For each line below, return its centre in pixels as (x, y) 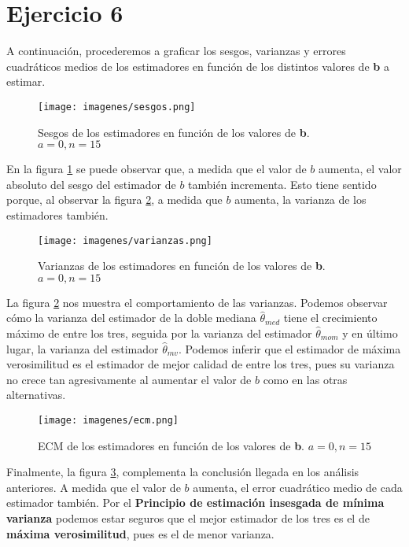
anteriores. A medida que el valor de (94, 487)
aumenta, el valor (360, 169)
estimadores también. (57, 214)
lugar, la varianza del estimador (83, 348)
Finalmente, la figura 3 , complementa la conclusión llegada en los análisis (183, 472)
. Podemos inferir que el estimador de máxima (289, 348)
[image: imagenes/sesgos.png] (117, 107)
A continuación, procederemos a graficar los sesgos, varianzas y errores (176, 51)
